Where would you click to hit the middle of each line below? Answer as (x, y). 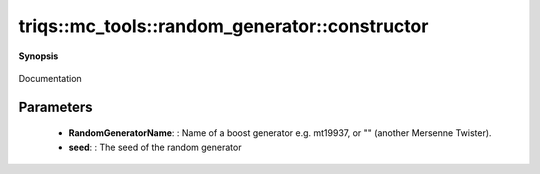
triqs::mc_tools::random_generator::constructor (223, 26)
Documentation (50, 78)
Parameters (55, 106)
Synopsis (38, 56)
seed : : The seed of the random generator (155, 147)
